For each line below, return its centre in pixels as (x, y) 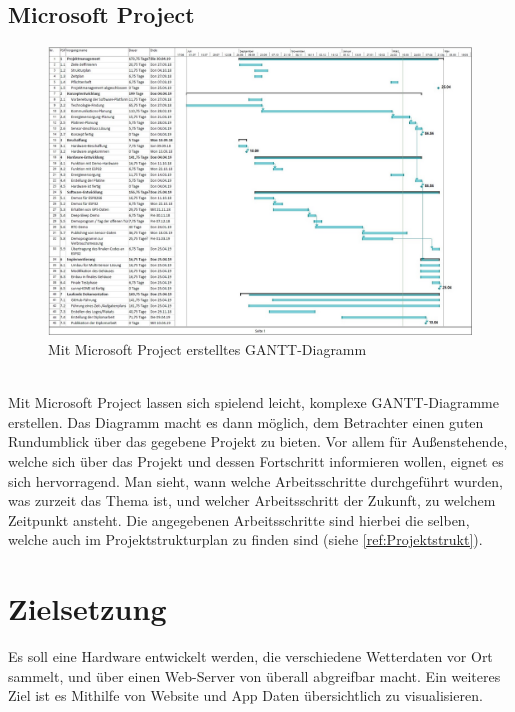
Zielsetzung (87, 608)
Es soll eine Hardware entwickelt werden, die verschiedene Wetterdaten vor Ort (250, 656)
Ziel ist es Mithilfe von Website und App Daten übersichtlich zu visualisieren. (245, 695)
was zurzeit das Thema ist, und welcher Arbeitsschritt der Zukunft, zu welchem (252, 500)
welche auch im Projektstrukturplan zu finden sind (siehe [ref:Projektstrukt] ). (245, 539)
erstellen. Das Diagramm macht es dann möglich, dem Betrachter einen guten (246, 421)
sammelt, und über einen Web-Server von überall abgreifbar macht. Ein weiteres (254, 675)
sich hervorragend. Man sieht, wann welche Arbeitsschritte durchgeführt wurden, (255, 480)
